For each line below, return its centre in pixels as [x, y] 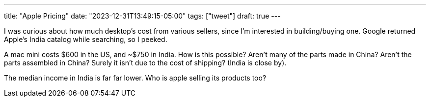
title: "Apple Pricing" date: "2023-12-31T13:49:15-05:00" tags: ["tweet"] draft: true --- [142, 16]
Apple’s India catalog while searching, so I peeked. [86, 39]
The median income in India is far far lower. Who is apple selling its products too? [135, 78]
